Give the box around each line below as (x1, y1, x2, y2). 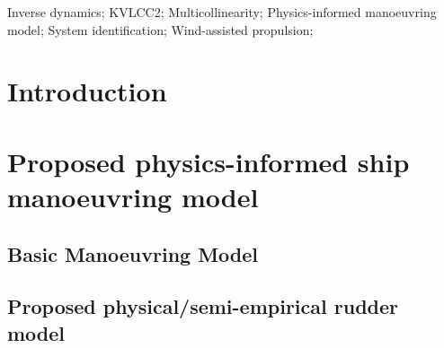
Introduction (7, 73, 167, 109)
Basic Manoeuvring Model (7, 239, 259, 267)
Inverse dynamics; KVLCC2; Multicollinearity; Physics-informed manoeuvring (7, 3, 437, 21)
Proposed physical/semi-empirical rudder (7, 292, 399, 320)
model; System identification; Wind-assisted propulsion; (7, 20, 314, 39)
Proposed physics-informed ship (7, 143, 410, 179)
